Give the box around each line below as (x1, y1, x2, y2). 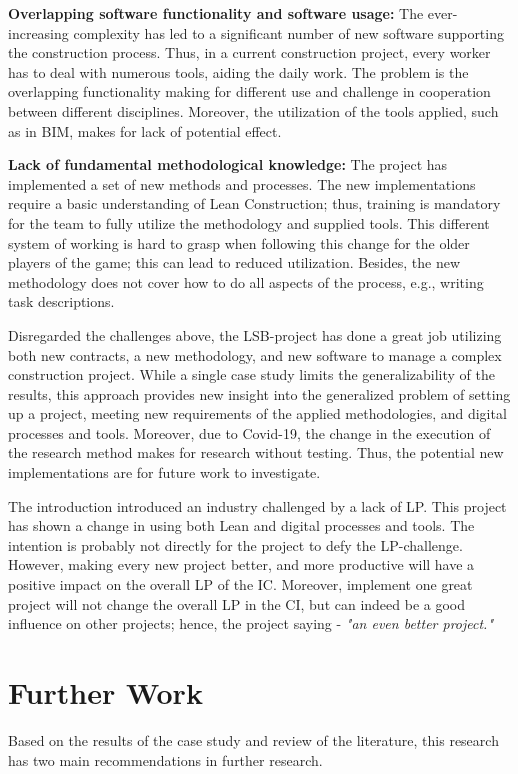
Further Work (8, 672, 203, 712)
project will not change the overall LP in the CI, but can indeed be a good (8, 593, 466, 614)
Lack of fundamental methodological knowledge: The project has (8, 154, 448, 175)
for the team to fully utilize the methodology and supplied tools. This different (8, 212, 490, 233)
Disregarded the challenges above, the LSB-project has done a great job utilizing (8, 324, 502, 345)
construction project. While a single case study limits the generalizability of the (8, 364, 496, 385)
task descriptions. (8, 291, 115, 312)
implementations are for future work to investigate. (8, 462, 321, 483)
